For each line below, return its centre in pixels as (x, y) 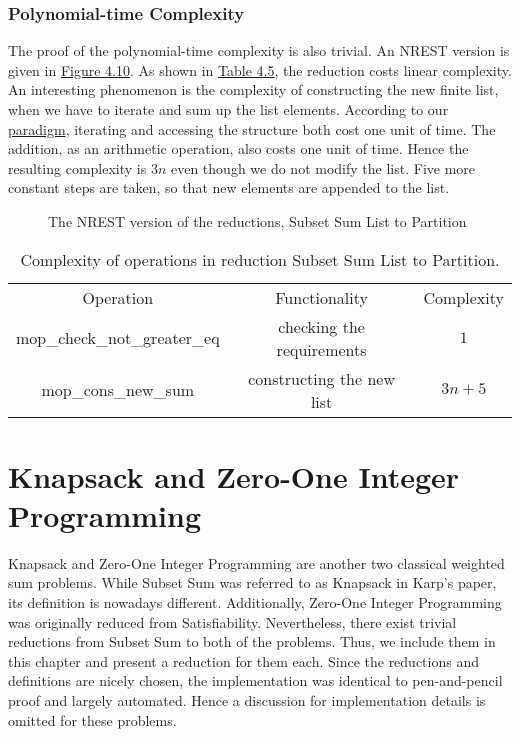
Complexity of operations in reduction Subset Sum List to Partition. (260, 259)
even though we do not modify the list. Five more (323, 167)
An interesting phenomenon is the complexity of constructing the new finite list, (253, 89)
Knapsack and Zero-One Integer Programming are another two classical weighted (256, 562)
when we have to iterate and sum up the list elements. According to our (228, 109)
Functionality (321, 297)
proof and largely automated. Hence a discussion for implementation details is (247, 700)
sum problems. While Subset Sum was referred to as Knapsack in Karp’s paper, (252, 582)
